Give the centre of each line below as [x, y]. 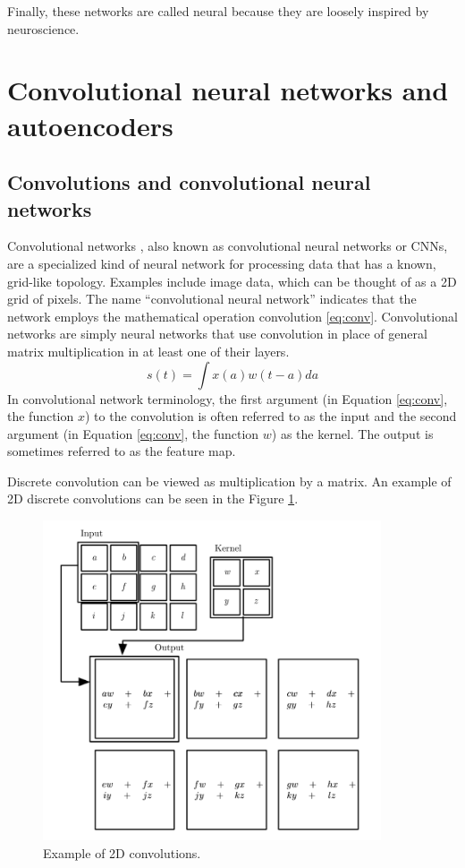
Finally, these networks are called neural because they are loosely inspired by [218, 11]
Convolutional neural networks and [228, 90]
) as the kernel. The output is [352, 433]
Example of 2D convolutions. [122, 853]
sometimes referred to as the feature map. [122, 451]
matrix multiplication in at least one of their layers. [148, 351]
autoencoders [90, 125]
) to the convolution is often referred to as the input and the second [271, 416]
